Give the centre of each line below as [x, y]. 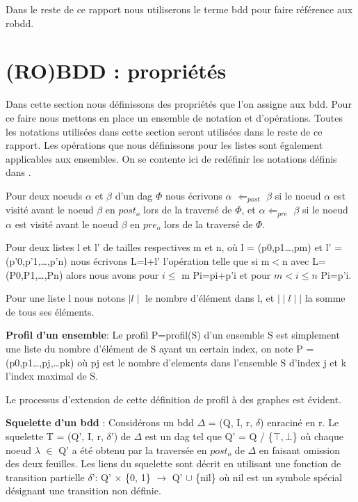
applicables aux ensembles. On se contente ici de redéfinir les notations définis [171, 158]
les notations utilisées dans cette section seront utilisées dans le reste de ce [164, 131]
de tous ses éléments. [50, 311]
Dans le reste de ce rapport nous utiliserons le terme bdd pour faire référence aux [179, 9]
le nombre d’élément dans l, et [210, 298]
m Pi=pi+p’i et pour [226, 274]
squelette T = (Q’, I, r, [55, 436]
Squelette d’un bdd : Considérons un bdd [100, 422]
